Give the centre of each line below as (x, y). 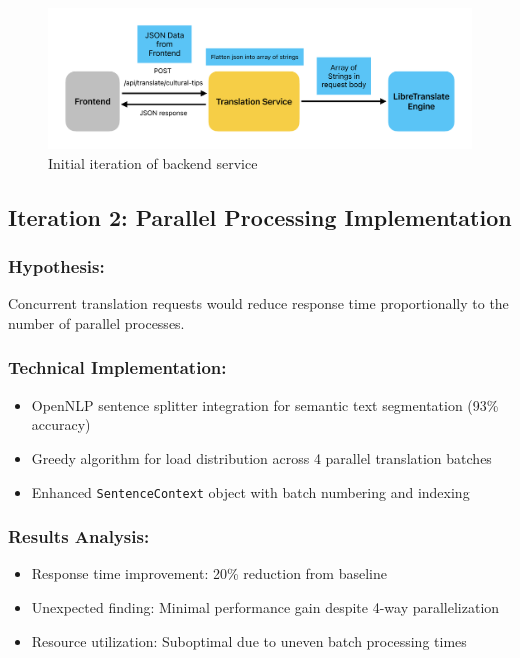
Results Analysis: (79, 536)
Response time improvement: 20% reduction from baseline (209, 573)
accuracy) (61, 424)
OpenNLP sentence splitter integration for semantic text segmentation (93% (265, 404)
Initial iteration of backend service (153, 162)
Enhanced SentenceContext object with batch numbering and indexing (250, 491)
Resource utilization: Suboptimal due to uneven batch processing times (249, 640)
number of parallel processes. (96, 322)
